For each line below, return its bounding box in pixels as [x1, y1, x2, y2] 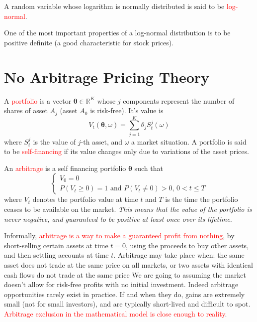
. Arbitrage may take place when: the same [113, 250, 245, 260]
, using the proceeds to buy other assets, [126, 240, 249, 250]
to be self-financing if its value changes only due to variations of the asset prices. [4, 146, 249, 157]
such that [134, 162, 163, 173]
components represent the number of [123, 95, 235, 106]
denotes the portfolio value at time [32, 194, 138, 204]
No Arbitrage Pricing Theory [4, 66, 210, 87]
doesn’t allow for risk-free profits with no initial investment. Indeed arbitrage [4, 279, 239, 290]
